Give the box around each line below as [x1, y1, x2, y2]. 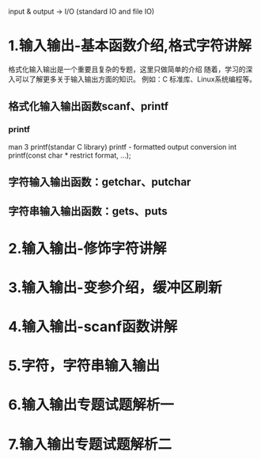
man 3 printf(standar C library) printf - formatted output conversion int [8, 142, 237, 151]
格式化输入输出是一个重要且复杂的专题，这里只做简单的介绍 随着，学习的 [8, 64, 246, 74]
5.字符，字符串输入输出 [8, 357, 161, 375]
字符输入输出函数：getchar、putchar [8, 176, 191, 189]
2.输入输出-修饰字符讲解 [8, 239, 168, 257]
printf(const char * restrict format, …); [8, 150, 132, 160]
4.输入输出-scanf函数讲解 [8, 317, 178, 336]
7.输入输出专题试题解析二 [8, 435, 172, 453]
